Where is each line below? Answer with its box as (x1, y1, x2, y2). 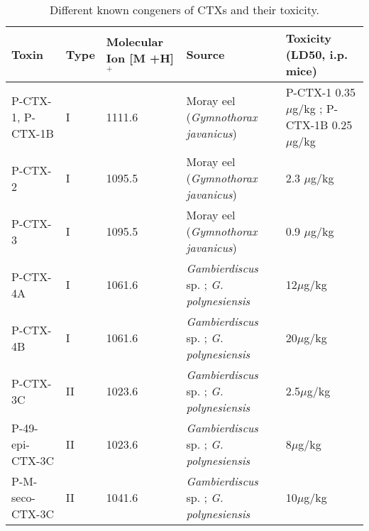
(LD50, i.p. (285, 46, 348, 62)
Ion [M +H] (106, 50, 174, 67)
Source (186, 46, 225, 62)
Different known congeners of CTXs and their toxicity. (49, 1, 320, 18)
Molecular (106, 33, 164, 50)
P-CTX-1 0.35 (285, 84, 356, 100)
